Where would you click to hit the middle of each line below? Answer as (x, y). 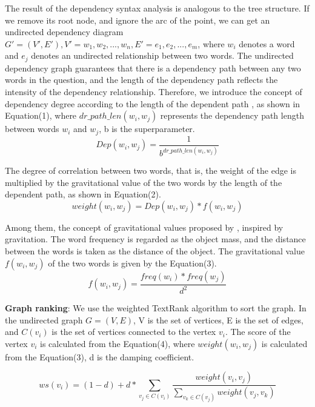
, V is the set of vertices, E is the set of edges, (219, 319)
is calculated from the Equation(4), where (118, 343)
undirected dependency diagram (64, 32)
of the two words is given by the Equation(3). (132, 263)
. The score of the (258, 332)
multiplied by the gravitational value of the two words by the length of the (144, 182)
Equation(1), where (41, 115)
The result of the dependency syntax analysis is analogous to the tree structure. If (157, 8)
